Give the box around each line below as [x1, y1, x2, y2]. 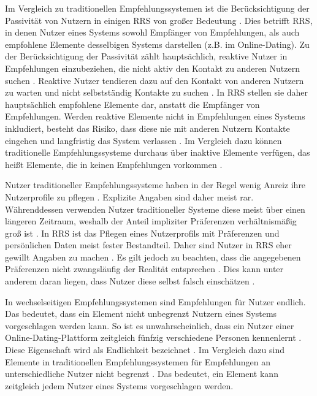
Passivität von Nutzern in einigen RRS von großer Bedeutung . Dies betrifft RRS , [5, 13, 313, 26]
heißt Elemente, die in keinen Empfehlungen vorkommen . [5, 158, 223, 170]
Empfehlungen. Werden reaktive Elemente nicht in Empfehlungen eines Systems [5, 110, 305, 123]
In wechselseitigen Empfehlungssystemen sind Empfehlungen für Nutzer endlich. [5, 295, 306, 308]
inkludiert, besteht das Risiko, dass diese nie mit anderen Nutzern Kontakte [5, 121, 290, 134]
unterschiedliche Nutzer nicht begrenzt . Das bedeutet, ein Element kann [5, 367, 278, 380]
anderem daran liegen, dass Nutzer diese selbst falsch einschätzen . [5, 275, 255, 287]
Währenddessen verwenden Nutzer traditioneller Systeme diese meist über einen [5, 202, 305, 215]
